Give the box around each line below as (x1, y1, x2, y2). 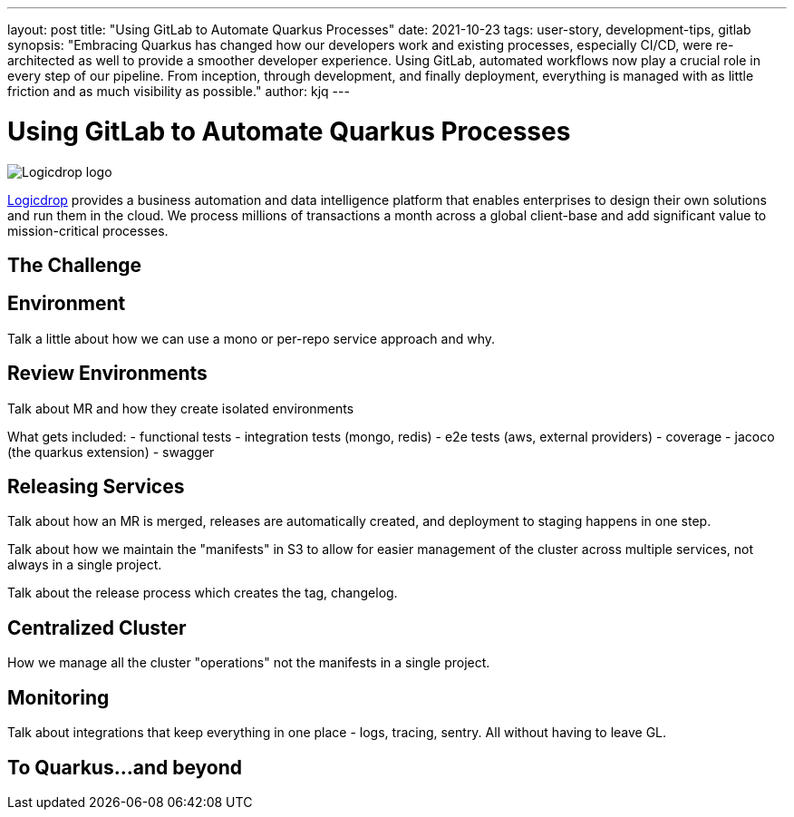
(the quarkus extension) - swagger (7, 443, 215, 460)
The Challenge (7, 253, 142, 277)
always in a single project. (7, 557, 162, 573)
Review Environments (7, 362, 208, 385)
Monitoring (7, 686, 110, 709)
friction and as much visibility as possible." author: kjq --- (7, 83, 350, 99)
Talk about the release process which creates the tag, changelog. (7, 585, 398, 601)
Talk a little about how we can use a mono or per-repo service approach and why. (7, 330, 495, 346)
